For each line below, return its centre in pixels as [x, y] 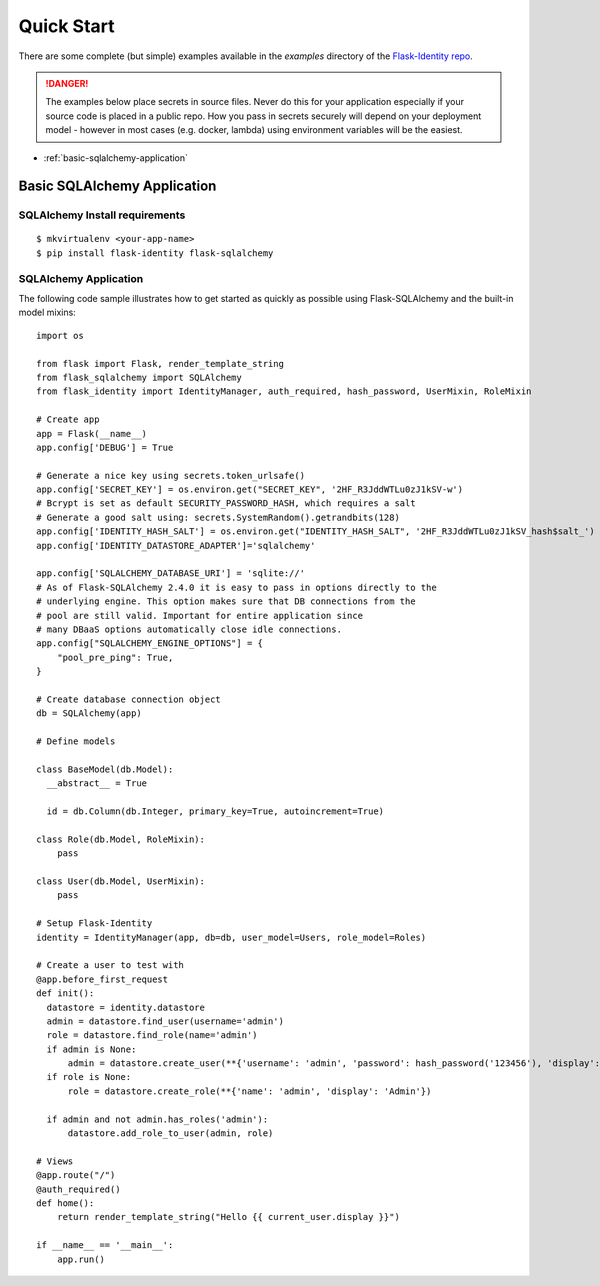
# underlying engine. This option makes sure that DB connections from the [226, 601]
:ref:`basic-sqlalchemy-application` [116, 157]
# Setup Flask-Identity [94, 923]
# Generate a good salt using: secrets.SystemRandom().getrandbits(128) [218, 517]
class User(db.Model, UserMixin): [120, 881]
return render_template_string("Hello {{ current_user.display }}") [228, 1217]
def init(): [65, 993]
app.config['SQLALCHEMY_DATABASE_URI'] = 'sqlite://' [170, 573]
